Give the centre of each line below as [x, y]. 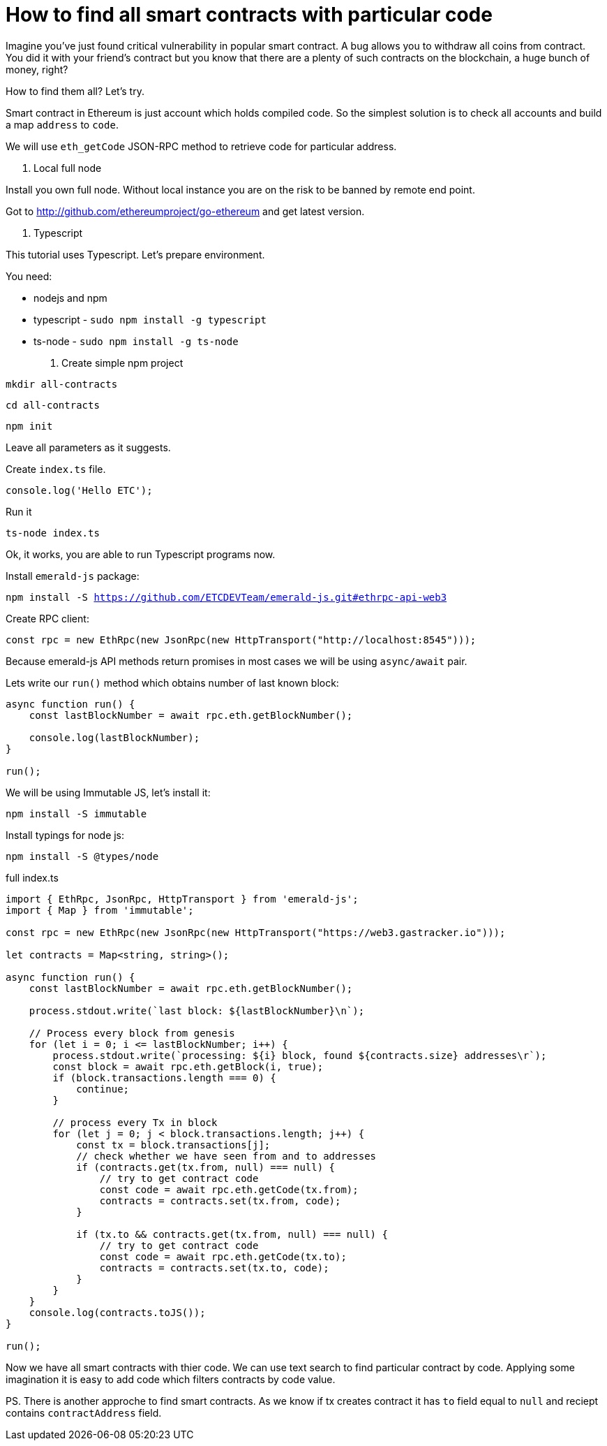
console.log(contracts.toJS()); [117, 1312]
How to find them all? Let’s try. [75, 91]
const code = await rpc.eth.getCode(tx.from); [229, 1189]
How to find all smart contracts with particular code [249, 15]
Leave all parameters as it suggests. [88, 447]
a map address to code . [62, 124]
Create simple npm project [122, 363]
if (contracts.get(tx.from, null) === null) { [206, 1167]
